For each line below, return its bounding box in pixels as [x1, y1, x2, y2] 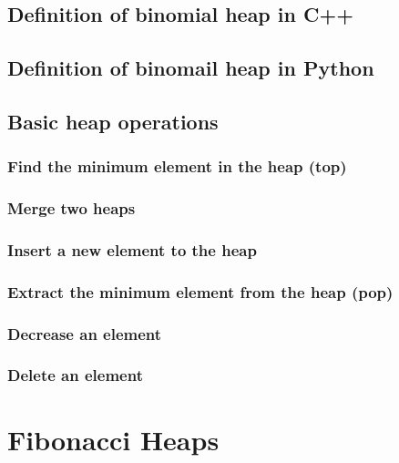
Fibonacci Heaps [7, 420, 220, 458]
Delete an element [7, 364, 143, 386]
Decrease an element [7, 322, 162, 345]
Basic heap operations [7, 107, 219, 135]
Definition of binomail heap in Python [7, 54, 374, 82]
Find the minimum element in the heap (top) [7, 155, 347, 178]
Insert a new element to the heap [7, 238, 257, 261]
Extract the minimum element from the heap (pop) [7, 280, 394, 303]
